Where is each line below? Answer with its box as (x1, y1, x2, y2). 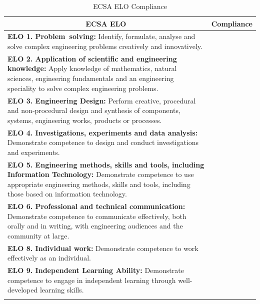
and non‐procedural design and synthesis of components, (7, 105, 180, 115)
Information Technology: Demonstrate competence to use (7, 169, 194, 179)
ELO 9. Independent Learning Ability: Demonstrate (7, 265, 184, 275)
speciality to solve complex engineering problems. (7, 82, 158, 93)
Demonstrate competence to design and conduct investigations (7, 137, 199, 147)
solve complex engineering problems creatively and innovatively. (7, 41, 202, 51)
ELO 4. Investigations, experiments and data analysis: (7, 127, 198, 137)
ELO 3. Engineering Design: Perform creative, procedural (7, 95, 196, 105)
